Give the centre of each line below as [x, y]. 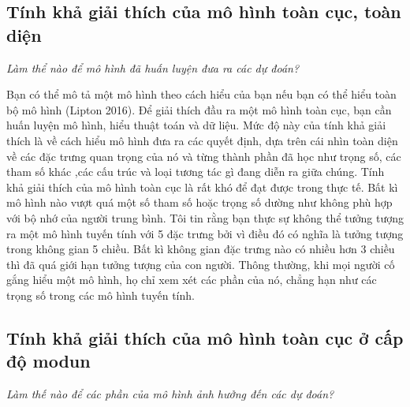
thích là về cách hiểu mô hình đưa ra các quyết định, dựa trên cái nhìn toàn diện [202, 140]
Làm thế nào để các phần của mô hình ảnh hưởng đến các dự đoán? [170, 394]
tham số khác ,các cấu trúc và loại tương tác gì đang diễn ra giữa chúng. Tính [196, 172]
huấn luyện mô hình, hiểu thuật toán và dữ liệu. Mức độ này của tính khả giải [196, 125]
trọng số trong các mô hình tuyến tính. [101, 295]
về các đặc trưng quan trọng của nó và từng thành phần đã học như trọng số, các [204, 156]
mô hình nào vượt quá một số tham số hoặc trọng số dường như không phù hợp [199, 202]
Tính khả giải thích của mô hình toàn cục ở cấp [205, 337]
